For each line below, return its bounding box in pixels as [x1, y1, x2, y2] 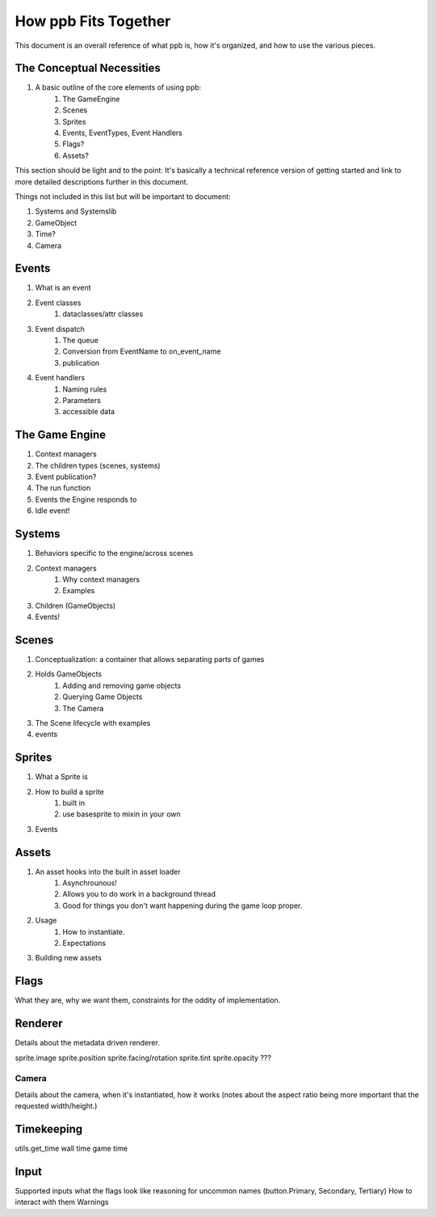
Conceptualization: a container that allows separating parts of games [35, 654, 265, 664]
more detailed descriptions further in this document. [15, 176, 189, 186]
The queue [62, 336, 99, 345]
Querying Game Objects [62, 692, 143, 702]
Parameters [62, 395, 101, 405]
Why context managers [62, 575, 140, 584]
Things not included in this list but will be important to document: [15, 191, 231, 201]
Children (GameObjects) [35, 600, 116, 610]
